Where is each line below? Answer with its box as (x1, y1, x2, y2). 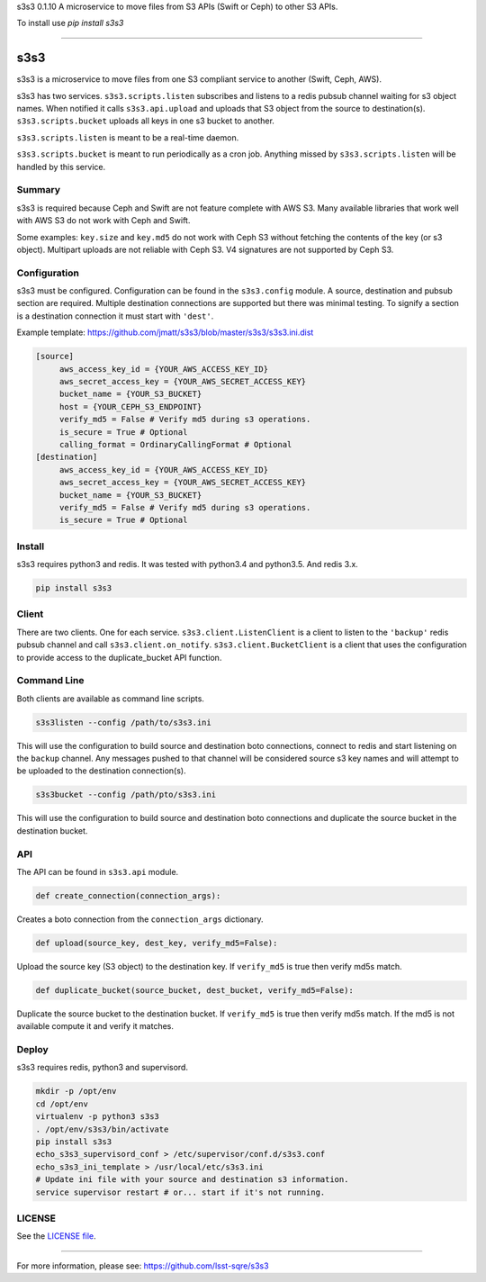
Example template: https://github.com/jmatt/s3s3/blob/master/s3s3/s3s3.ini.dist (16, 327, 314, 338)
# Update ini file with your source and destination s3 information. (35, 1175, 349, 1185)
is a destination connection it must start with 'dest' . (16, 311, 214, 321)
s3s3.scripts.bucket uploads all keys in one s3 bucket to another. (16, 115, 274, 126)
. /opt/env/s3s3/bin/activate (35, 1124, 169, 1134)
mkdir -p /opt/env (35, 1086, 117, 1097)
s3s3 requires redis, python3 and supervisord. (16, 1062, 189, 1073)
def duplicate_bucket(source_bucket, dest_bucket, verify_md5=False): (35, 985, 355, 995)
